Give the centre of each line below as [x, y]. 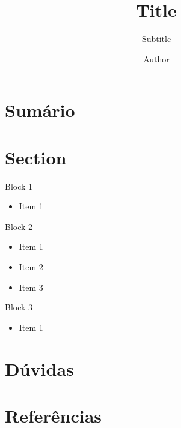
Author [156, 59]
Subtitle [156, 39]
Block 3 [19, 307]
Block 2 [19, 226]
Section [36, 157]
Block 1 [19, 186]
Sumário [40, 110]
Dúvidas [39, 368]
